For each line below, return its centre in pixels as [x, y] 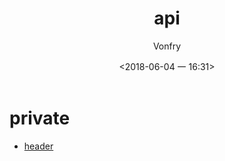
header [38, 146]
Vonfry [167, 46]
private [40, 118]
